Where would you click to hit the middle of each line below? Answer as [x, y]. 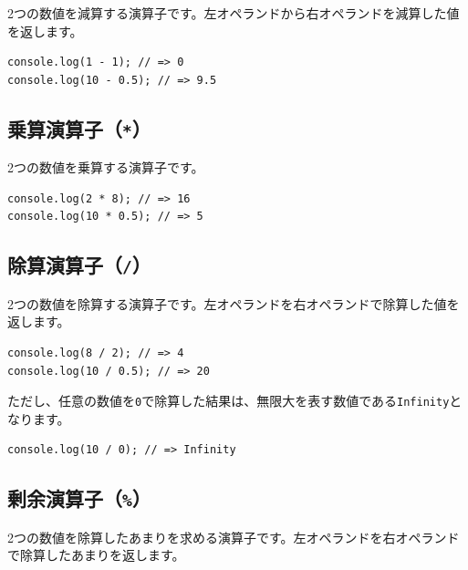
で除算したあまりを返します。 [96, 555]
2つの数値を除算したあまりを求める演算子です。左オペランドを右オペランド [234, 537]
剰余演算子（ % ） [79, 498]
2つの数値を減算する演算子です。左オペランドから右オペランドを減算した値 [234, 13]
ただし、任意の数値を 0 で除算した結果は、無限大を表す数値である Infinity [229, 401]
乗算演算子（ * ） [79, 128]
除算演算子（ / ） [79, 265]
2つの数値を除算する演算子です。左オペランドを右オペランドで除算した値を [234, 303]
